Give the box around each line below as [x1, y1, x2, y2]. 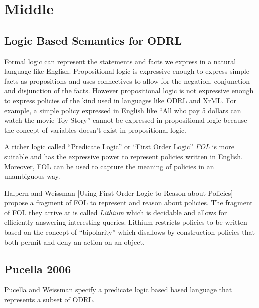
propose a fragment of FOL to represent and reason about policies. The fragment [4, 197, 253, 208]
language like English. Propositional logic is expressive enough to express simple [4, 66, 249, 76]
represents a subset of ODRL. [4, 294, 95, 305]
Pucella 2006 [4, 261, 71, 276]
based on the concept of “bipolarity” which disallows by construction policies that [4, 227, 255, 237]
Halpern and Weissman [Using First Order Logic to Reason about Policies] [4, 187, 233, 198]
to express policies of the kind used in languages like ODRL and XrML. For [4, 95, 236, 105]
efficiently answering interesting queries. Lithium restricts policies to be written [4, 217, 247, 227]
